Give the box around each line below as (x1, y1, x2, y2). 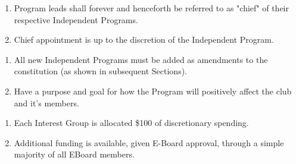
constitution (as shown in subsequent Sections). (14, 65, 187, 77)
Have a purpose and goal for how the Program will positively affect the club (14, 84, 292, 97)
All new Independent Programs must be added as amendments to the (14, 53, 268, 65)
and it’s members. (14, 96, 79, 109)
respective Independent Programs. (14, 13, 138, 26)
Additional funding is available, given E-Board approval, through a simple (14, 136, 284, 149)
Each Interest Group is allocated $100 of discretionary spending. (14, 116, 249, 129)
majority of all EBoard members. (14, 148, 135, 160)
